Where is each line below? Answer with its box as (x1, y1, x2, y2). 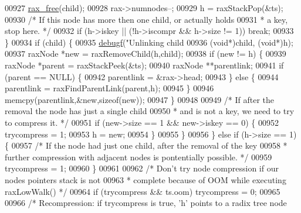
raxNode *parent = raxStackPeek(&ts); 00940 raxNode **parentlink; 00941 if (5, 59, 284, 71)
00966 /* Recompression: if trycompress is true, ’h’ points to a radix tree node (5, 197, 287, 209)
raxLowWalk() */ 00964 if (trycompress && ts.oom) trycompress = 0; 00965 (5, 185, 280, 197)
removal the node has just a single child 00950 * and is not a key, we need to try (5, 105, 295, 117)
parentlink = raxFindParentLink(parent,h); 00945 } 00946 (5, 82, 214, 94)
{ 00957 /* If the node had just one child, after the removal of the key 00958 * (5, 139, 288, 152)
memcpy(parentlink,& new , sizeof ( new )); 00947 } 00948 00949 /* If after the (5, 93, 275, 105)
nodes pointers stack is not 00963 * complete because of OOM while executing (5, 173, 286, 185)
